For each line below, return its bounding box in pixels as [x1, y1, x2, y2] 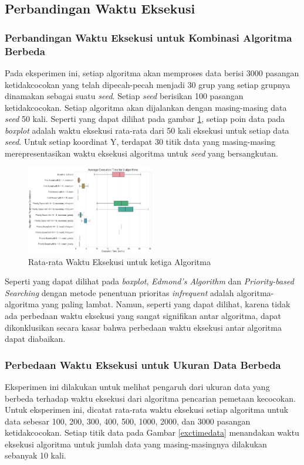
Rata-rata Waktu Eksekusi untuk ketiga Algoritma [28, 255, 211, 267]
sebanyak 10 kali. [5, 449, 66, 461]
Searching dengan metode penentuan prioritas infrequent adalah [5, 286, 234, 298]
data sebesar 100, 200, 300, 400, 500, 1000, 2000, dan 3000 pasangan [5, 415, 251, 427]
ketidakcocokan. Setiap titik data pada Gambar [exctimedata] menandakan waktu [5, 426, 299, 439]
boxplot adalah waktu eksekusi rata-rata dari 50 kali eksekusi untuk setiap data [5, 124, 289, 136]
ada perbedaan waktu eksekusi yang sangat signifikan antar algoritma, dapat [5, 309, 282, 321]
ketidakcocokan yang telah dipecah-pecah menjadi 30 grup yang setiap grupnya [5, 78, 291, 90]
